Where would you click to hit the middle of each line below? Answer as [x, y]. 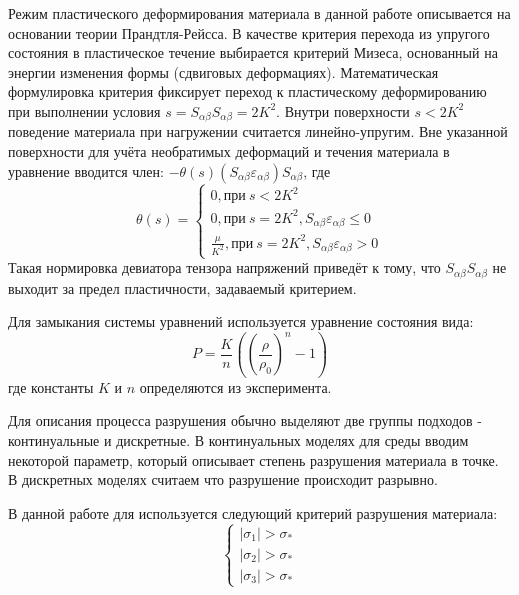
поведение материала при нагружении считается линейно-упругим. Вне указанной [258, 131]
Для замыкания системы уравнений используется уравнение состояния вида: [241, 321]
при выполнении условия [84, 110]
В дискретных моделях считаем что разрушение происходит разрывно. [223, 479]
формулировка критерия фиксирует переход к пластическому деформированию [247, 91]
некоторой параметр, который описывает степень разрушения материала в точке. [253, 459]
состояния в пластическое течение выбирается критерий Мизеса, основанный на [253, 52]
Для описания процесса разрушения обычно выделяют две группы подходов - [245, 420]
